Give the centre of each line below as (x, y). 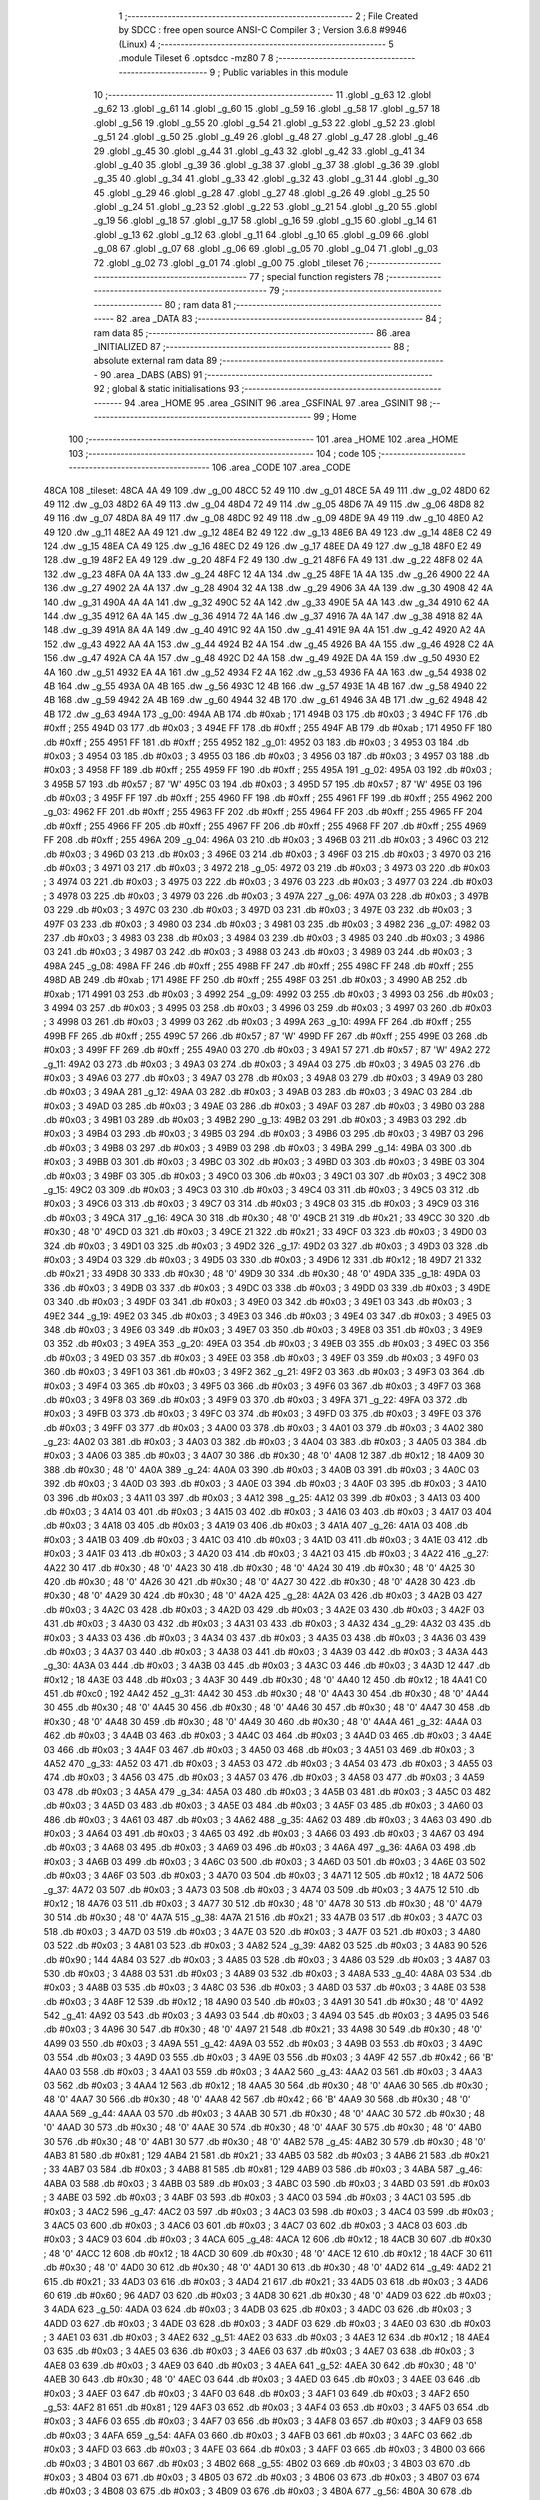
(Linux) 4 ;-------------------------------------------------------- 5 (256, 44)
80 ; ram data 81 (198, 304)
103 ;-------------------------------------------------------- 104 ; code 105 (222, 453)
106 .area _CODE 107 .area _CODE (281, 467)
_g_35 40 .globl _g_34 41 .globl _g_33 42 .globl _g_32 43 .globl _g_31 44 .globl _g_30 (266, 179)
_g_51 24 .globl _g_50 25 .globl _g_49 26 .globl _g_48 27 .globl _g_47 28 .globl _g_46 (266, 137)
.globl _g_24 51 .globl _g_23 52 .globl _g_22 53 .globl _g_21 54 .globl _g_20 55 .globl (265, 207)
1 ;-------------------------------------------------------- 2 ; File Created (268, 16)
